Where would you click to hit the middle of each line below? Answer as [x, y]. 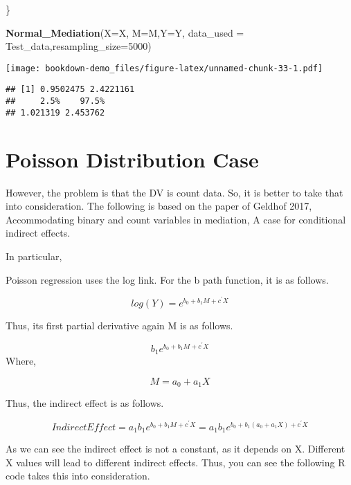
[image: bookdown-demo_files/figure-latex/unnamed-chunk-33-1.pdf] [164, 68]
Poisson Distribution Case [132, 159]
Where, [21, 361]
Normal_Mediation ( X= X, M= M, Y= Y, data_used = [125, 32]
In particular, [34, 256]
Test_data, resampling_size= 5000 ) [79, 46]
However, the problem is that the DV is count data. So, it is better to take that [174, 192]
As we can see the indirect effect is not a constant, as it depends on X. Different [175, 449]
